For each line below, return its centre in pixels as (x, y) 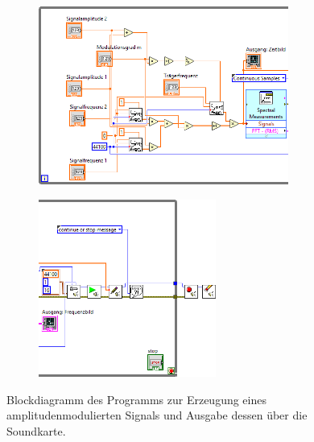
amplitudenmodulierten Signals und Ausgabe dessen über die (157, 415)
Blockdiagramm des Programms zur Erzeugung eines (136, 399)
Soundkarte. (36, 430)
